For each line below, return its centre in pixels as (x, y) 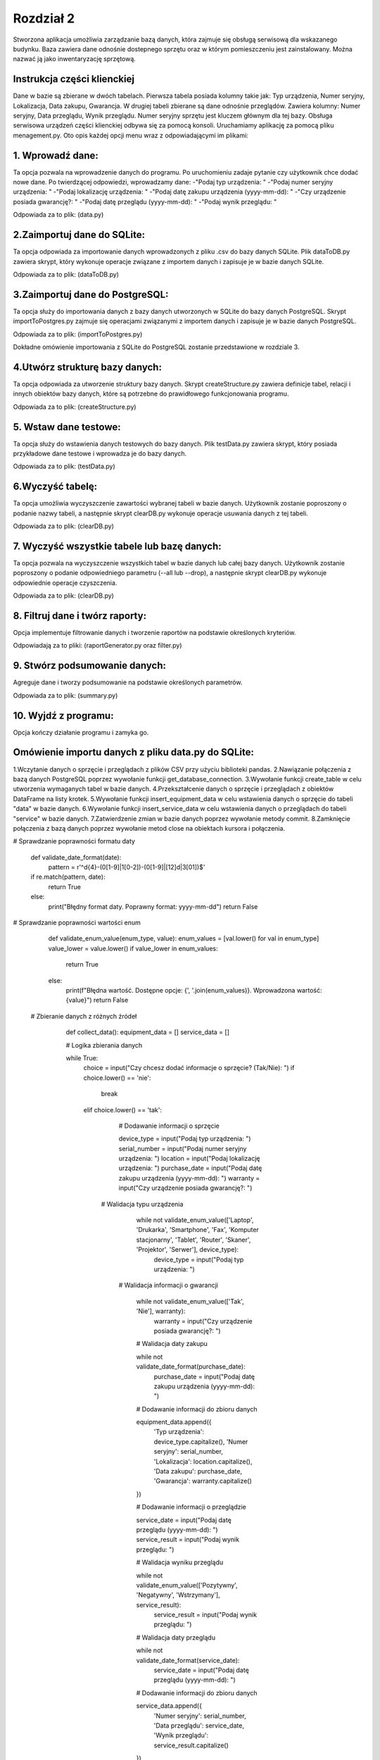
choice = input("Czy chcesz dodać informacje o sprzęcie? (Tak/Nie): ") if (189, 1068)
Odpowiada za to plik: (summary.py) (65, 695)
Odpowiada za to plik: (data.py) (58, 215)
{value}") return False (97, 1000)
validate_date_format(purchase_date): (191, 1366)
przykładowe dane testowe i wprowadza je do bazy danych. (100, 453)
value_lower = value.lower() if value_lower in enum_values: (133, 948)
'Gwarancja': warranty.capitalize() (203, 1481)
